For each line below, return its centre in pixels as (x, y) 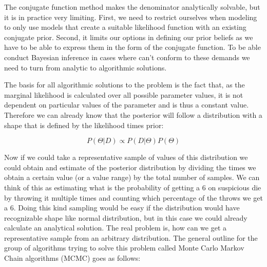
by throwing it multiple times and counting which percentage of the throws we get (133, 197)
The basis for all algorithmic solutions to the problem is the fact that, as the (125, 85)
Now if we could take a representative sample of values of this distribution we (126, 157)
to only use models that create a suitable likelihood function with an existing (125, 27)
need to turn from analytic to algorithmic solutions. (85, 67)
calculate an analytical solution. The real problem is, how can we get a (116, 228)
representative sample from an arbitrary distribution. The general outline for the (131, 237)
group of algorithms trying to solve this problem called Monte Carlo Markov (124, 248)
